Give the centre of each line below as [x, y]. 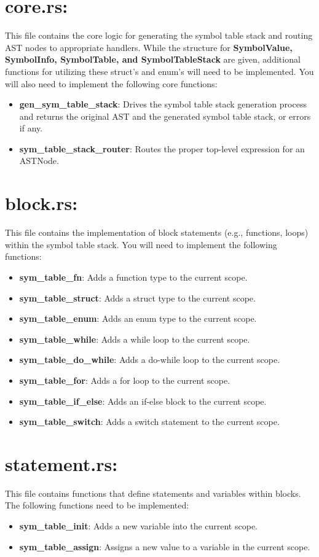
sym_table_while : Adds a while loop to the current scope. [135, 339]
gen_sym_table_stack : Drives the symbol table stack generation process [163, 104]
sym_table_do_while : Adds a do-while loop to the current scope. [150, 360]
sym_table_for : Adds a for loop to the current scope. [125, 380]
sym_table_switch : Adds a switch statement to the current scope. [149, 422]
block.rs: [41, 203]
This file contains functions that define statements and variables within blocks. [153, 493]
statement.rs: [61, 463]
